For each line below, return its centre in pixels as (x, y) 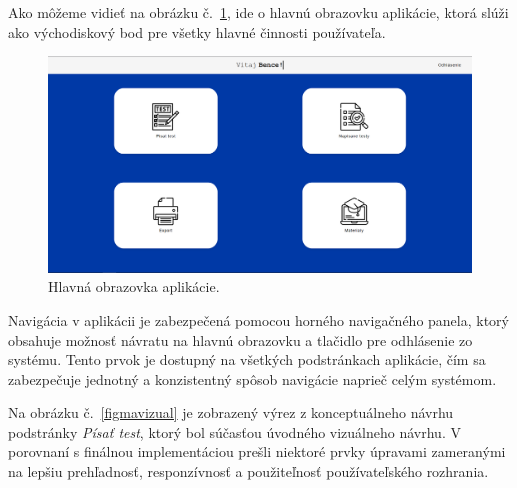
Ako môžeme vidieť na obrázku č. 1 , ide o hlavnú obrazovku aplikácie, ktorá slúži (258, 12)
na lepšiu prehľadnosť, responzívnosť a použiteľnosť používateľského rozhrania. (248, 471)
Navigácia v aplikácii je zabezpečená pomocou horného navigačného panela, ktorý (258, 319)
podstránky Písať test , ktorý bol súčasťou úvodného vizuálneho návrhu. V (234, 431)
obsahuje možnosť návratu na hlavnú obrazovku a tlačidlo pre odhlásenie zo (240, 339)
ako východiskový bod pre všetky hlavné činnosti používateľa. (197, 31)
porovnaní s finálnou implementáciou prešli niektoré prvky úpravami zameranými (257, 451)
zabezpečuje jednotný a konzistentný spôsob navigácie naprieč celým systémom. (252, 378)
